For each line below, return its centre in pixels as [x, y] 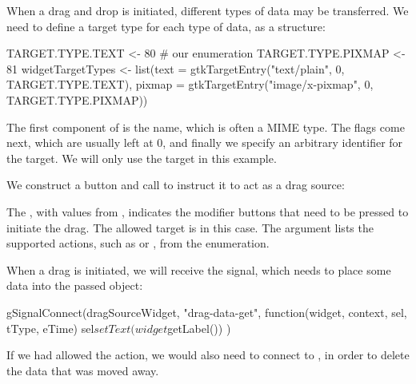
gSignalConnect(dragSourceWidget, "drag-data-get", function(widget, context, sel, [207, 312]
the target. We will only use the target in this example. [142, 158]
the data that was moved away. [83, 370]
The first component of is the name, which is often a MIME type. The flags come [206, 127]
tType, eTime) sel [50, 328]
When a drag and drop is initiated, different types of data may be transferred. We [208, 10]
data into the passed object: [75, 285]
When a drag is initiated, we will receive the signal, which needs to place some [199, 269]
